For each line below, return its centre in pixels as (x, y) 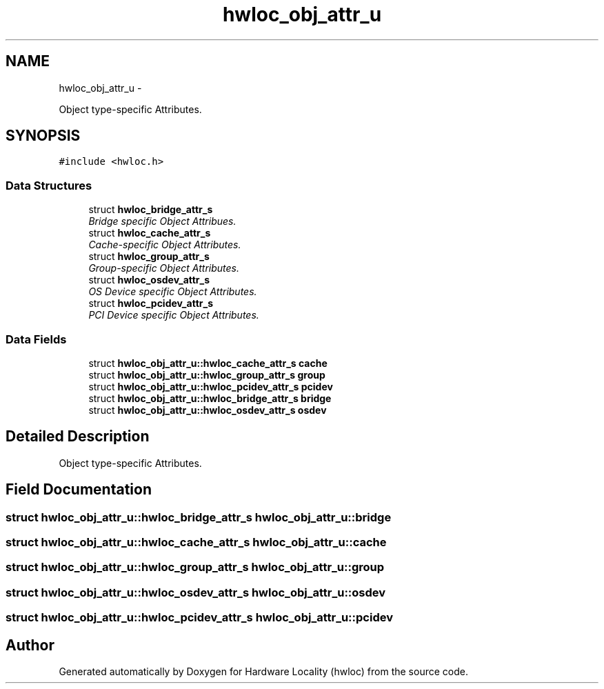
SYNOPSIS (43, 136)
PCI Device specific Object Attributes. (174, 315)
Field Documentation (79, 490)
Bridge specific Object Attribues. (162, 221)
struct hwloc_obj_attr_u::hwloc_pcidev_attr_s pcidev (211, 386)
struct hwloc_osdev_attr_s (149, 280)
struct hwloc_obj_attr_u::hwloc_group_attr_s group (207, 375)
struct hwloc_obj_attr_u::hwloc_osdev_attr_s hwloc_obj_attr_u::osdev (196, 592)
